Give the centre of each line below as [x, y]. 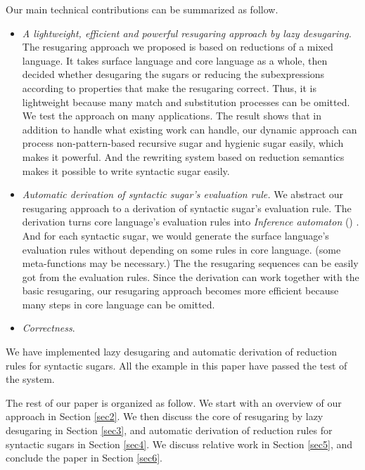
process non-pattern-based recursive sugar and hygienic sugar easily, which [183, 143]
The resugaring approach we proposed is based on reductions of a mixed [178, 47]
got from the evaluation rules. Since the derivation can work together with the [191, 276]
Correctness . [49, 328]
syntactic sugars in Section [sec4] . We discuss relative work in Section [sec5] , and [179, 444]
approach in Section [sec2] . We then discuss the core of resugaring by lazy [165, 416]
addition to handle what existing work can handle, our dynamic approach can [190, 129]
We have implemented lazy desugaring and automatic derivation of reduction [172, 352]
